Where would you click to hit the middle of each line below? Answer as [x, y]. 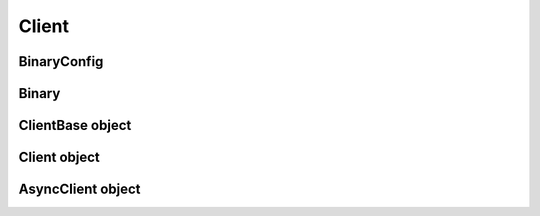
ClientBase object [75, 125]
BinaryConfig [61, 61]
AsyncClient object [79, 189]
